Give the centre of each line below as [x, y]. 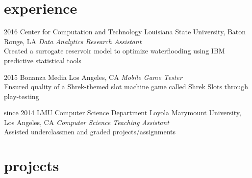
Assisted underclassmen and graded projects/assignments [90, 132]
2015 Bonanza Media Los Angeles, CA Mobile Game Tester [93, 77]
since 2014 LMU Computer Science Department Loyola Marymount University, [123, 113]
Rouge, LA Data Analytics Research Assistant [73, 41]
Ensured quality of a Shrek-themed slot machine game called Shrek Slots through [126, 87]
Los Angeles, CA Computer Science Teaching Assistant [87, 122]
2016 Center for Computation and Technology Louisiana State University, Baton [125, 32]
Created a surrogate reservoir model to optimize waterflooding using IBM [114, 51]
